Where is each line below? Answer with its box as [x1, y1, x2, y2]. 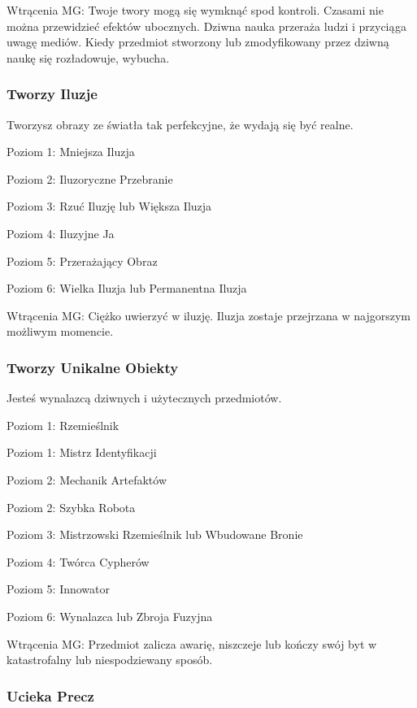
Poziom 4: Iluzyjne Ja [7, 224, 115, 241]
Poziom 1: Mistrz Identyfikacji [7, 444, 157, 461]
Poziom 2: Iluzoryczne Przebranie [7, 170, 173, 187]
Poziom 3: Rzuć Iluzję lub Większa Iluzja [7, 198, 212, 215]
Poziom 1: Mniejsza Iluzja [7, 143, 135, 160]
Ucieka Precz [7, 685, 94, 706]
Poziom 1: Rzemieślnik [7, 416, 119, 433]
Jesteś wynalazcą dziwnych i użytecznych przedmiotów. [7, 389, 282, 406]
